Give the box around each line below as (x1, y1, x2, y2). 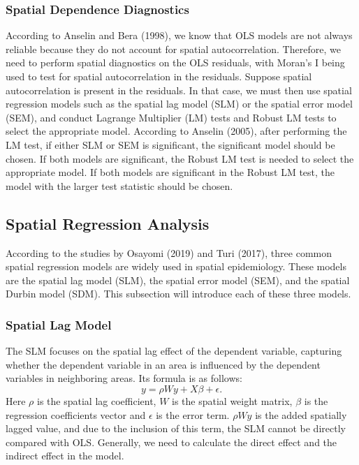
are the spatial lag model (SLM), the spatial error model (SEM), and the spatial (6, 272, 350, 287)
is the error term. (156, 407, 230, 422)
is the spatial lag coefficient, (37, 393, 156, 408)
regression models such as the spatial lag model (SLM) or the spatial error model (6, 96, 353, 111)
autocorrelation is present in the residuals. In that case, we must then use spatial (6, 82, 352, 97)
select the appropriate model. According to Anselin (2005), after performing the (6, 124, 347, 138)
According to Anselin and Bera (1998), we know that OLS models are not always (6, 28, 353, 43)
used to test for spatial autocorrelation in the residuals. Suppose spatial (6, 69, 312, 83)
